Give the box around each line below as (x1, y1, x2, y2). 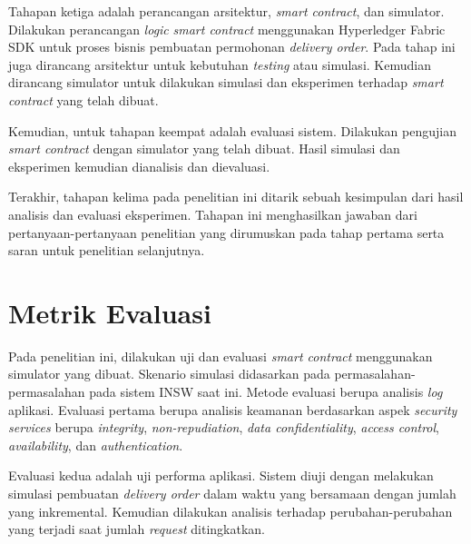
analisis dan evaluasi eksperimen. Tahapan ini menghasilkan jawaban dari (8, 204, 417, 223)
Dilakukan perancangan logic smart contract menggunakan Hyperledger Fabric (8, 19, 446, 38)
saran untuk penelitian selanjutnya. (8, 241, 205, 260)
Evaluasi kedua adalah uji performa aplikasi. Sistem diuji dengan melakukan (8, 466, 434, 485)
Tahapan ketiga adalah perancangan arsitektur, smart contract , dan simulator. (8, 2, 445, 20)
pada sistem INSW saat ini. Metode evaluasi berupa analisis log (89, 382, 443, 401)
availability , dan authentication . (8, 435, 183, 454)
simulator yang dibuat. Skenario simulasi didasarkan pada (8, 364, 330, 383)
